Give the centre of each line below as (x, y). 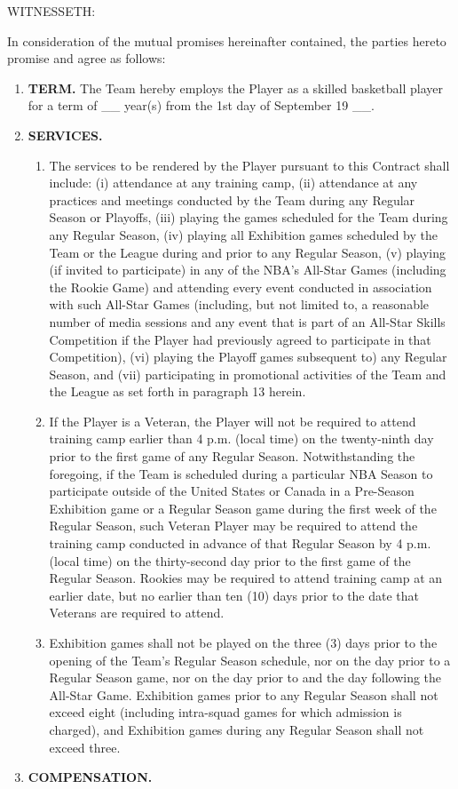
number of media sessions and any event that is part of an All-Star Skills (247, 321)
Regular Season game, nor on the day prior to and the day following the (245, 677)
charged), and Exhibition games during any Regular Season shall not (237, 729)
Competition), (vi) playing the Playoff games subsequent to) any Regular (248, 357)
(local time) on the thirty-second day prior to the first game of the (230, 560)
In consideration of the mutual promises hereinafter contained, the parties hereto (227, 40)
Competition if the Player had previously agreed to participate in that (240, 339)
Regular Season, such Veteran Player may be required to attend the (233, 526)
